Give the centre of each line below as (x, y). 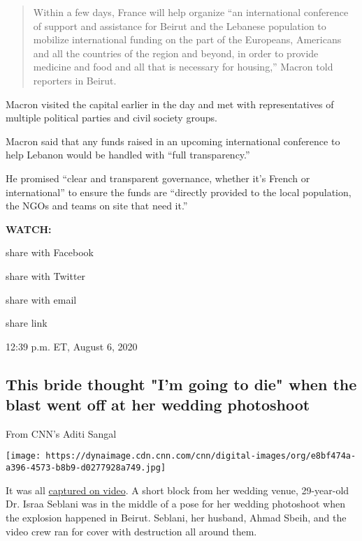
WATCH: (29, 229)
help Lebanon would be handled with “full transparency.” (128, 155)
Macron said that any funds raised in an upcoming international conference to (173, 141)
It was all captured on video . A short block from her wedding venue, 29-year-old (178, 490)
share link (27, 323)
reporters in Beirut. (75, 80)
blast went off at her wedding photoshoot (158, 405)
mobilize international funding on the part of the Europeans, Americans (187, 39)
